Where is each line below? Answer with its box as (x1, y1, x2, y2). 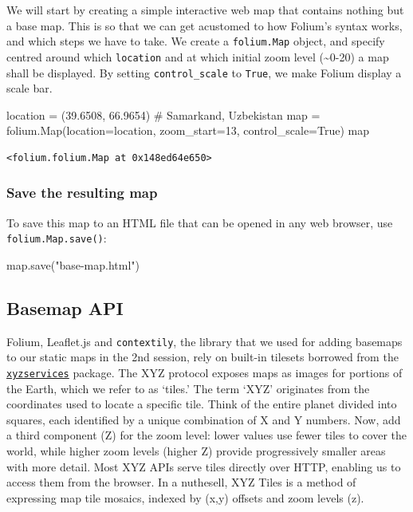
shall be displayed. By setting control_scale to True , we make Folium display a (6, 64, 402, 81)
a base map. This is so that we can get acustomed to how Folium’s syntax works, (6, 17, 403, 33)
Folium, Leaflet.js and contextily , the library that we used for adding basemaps (6, 333, 403, 349)
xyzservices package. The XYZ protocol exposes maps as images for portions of (6, 364, 403, 381)
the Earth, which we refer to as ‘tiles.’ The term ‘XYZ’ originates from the (6, 380, 370, 396)
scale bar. (6, 80, 53, 96)
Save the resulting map (6, 183, 158, 203)
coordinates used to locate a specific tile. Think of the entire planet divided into (6, 396, 397, 412)
